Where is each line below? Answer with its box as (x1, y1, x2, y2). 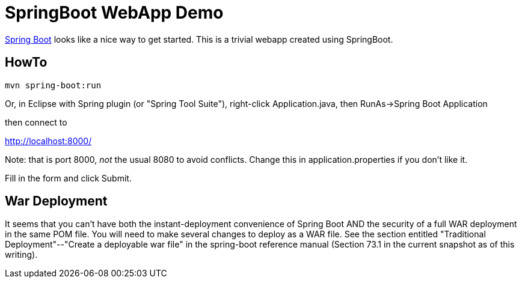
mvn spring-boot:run (5, 80, 102, 90)
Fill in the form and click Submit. (5, 172, 132, 183)
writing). (5, 249, 38, 260)
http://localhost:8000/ (5, 135, 92, 146)
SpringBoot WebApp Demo (5, 2, 224, 23)
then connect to (5, 117, 67, 127)
